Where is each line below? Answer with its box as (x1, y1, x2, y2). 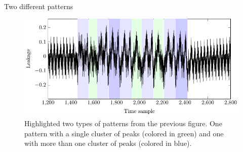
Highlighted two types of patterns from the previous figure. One (24, 118, 222, 129)
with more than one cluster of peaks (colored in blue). (24, 138, 192, 148)
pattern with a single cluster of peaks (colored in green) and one (24, 128, 224, 138)
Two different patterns (4, 1, 73, 11)
